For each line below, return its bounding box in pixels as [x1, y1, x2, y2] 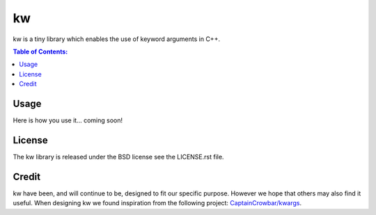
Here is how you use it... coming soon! [13, 116, 123, 125]
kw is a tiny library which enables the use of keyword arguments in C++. [13, 35, 221, 43]
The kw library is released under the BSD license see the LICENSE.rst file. [13, 152, 224, 161]
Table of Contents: [13, 47, 68, 56]
